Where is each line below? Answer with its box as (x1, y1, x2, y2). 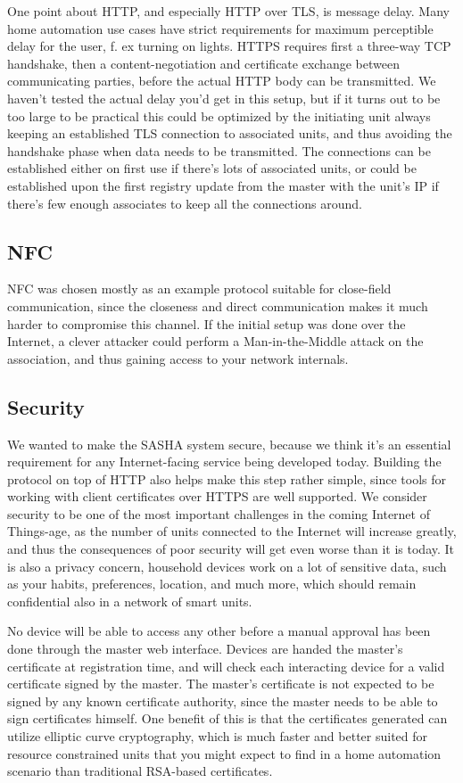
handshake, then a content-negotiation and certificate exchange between (7, 54, 400, 72)
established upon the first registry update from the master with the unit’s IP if (7, 176, 439, 194)
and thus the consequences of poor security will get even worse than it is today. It (7, 540, 455, 558)
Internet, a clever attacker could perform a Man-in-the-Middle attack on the (7, 332, 424, 350)
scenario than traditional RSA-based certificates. (7, 762, 273, 780)
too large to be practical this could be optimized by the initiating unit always (7, 106, 431, 125)
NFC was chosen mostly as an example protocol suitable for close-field (7, 279, 392, 298)
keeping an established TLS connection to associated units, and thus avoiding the (7, 124, 452, 143)
